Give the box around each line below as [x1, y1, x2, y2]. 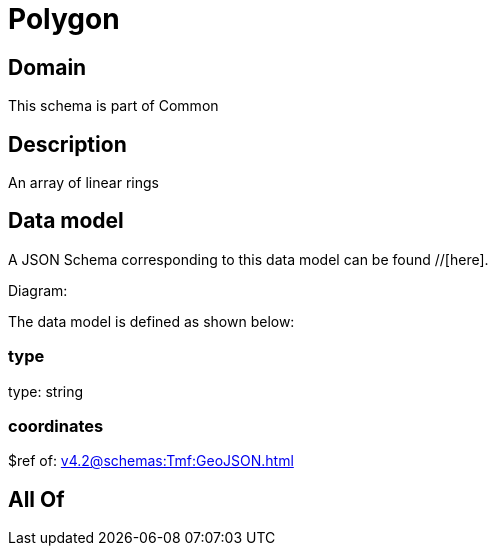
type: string [8, 382, 84, 400]
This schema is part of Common [8, 97, 219, 115]
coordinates [8, 415, 104, 436]
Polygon [8, 2, 120, 36]
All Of [8, 486, 65, 512]
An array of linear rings [8, 174, 159, 192]
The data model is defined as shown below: [8, 312, 295, 330]
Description [8, 131, 127, 157]
